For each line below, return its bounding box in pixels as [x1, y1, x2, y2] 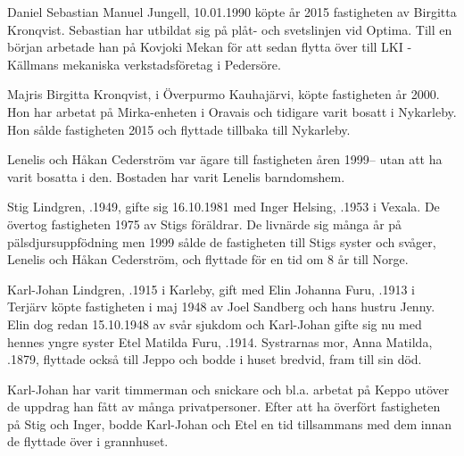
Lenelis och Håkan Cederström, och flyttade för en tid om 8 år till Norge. [7, 250, 409, 269]
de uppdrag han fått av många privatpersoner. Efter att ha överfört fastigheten [7, 397, 441, 416]
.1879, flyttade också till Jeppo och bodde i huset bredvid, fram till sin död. [7, 350, 422, 369]
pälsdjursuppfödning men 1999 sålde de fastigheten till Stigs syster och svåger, [7, 232, 436, 251]
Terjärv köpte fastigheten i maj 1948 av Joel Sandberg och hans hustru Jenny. [7, 297, 435, 316]
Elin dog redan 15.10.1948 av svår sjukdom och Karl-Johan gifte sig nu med [7, 314, 422, 333]
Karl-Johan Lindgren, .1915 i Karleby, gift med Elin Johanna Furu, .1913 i [7, 279, 416, 298]
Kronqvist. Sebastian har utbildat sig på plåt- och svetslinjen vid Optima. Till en [7, 20, 452, 38]
